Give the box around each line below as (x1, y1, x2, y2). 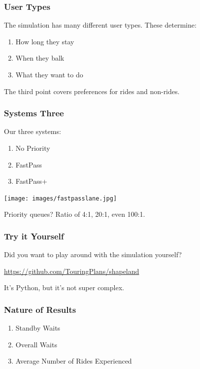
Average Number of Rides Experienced (15, 356, 132, 366)
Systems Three (4, 107, 64, 119)
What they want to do (15, 69, 83, 79)
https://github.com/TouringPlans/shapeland (4, 266, 139, 276)
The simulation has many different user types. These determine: (4, 20, 197, 30)
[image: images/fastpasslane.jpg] (4, 195, 117, 202)
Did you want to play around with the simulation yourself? (4, 249, 182, 260)
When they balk (15, 53, 65, 63)
